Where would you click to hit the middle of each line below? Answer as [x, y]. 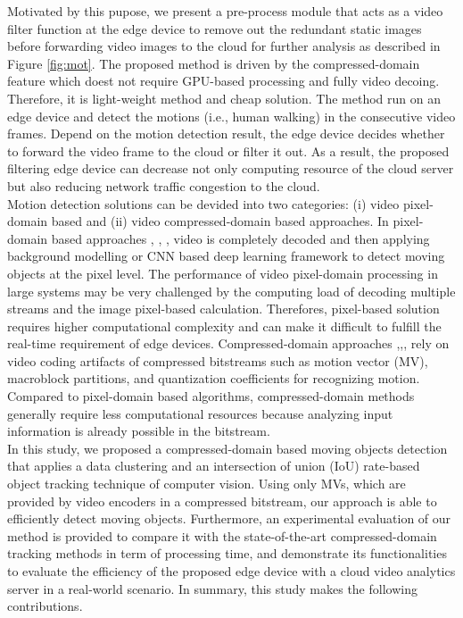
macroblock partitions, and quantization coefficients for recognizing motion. [214, 378]
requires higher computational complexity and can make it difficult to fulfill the [224, 326]
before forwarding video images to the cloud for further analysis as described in [224, 46]
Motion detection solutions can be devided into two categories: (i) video [203, 203]
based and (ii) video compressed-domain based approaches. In [220, 221]
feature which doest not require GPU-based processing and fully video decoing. [223, 81]
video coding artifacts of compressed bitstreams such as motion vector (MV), [218, 360]
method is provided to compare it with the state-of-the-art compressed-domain [222, 535]
